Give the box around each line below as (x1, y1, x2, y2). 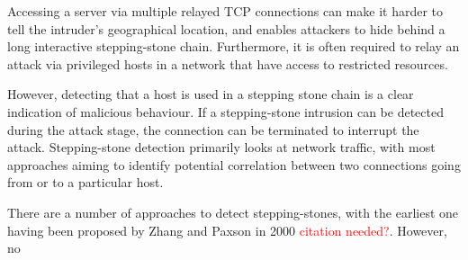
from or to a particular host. (7, 173, 164, 192)
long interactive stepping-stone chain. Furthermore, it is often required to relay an (7, 37, 460, 56)
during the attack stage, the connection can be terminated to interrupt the (7, 120, 419, 139)
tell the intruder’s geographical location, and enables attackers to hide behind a (7, 19, 445, 38)
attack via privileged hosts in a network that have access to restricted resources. (7, 54, 448, 73)
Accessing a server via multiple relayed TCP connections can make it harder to (7, 2, 444, 20)
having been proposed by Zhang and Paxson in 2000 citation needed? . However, (7, 220, 447, 239)
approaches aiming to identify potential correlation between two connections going (7, 155, 461, 174)
